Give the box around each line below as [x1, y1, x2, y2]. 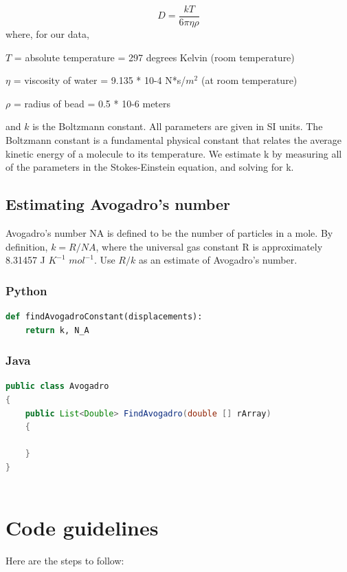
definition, [5, 239, 48, 253]
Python [5, 282, 47, 299]
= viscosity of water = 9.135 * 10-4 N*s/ [13, 73, 186, 87]
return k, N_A [25, 325, 89, 335]
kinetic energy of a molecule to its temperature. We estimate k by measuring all [5, 146, 342, 160]
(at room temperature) [201, 73, 298, 87]
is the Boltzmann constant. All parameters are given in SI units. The [32, 119, 323, 134]
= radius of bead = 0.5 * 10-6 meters [13, 96, 171, 110]
